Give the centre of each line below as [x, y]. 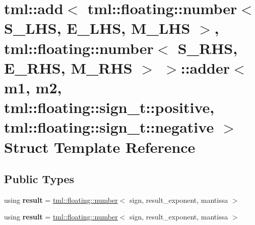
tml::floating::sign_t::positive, [109, 107]
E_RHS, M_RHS [68, 67]
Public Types [39, 179]
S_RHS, [208, 48]
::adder [205, 67]
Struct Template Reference [100, 147]
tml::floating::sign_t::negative [109, 127]
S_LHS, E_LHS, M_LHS [97, 28]
